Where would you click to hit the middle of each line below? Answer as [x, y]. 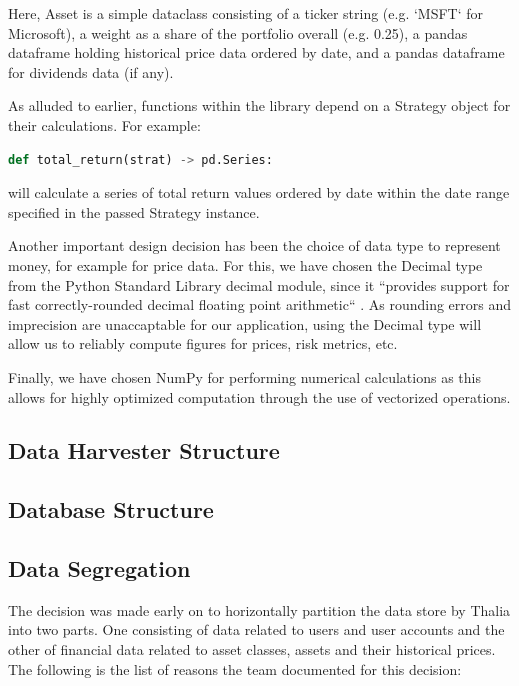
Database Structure [111, 509]
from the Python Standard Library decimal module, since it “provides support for [259, 284]
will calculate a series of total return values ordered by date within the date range [259, 192]
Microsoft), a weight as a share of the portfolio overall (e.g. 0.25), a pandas [238, 32]
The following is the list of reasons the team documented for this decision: [235, 668]
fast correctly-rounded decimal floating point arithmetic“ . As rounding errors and [260, 304]
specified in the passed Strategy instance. [134, 211]
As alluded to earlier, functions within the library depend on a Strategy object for [259, 105]
